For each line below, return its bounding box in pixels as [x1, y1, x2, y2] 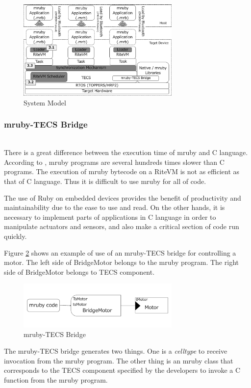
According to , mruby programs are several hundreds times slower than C [4, 156, 225, 167]
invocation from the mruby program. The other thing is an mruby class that [4, 355, 233, 365]
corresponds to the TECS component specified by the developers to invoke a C [4, 365, 241, 375]
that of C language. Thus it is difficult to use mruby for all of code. [4, 176, 206, 186]
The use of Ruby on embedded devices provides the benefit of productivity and [4, 192, 241, 203]
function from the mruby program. [4, 374, 108, 385]
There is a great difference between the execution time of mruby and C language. [4, 147, 248, 157]
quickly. [4, 231, 27, 241]
